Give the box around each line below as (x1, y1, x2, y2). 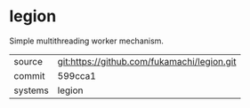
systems (13, 84, 49, 96)
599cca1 (57, 69, 96, 81)
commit (13, 69, 45, 81)
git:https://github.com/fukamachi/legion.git (57, 55, 237, 67)
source (13, 55, 43, 67)
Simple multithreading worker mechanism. (9, 35, 165, 46)
